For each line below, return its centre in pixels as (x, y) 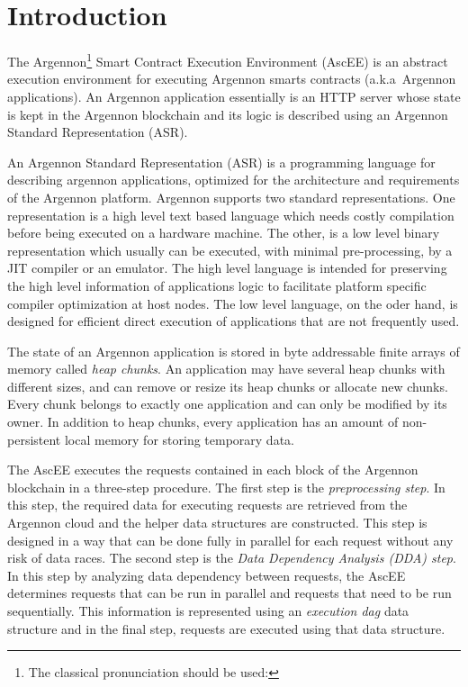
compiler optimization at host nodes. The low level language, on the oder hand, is (233, 303)
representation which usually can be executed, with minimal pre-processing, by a (230, 250)
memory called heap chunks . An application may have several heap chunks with (226, 369)
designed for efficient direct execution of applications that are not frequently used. (234, 321)
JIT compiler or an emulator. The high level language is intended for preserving (227, 268)
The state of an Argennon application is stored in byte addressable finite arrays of (234, 351)
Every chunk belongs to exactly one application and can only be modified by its (227, 404)
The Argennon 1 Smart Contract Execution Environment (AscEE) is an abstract (228, 60)
